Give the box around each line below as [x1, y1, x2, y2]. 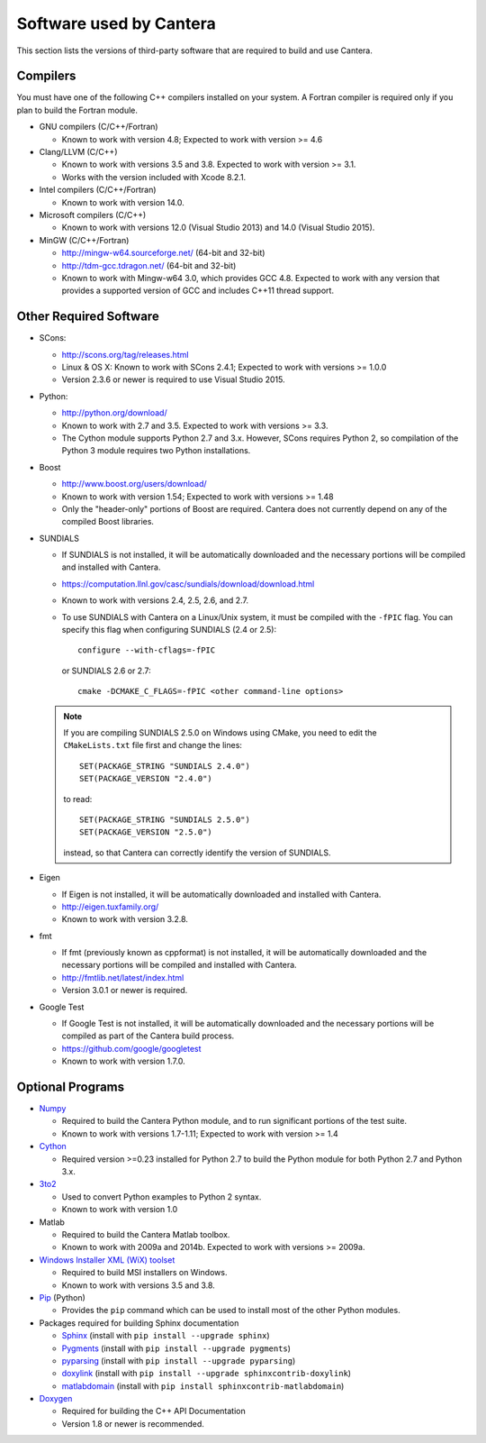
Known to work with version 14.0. [61, 196, 184, 207]
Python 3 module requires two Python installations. [61, 445, 251, 456]
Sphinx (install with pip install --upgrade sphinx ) [61, 1330, 270, 1341]
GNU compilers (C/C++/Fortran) [39, 122, 158, 132]
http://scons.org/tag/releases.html [61, 349, 189, 360]
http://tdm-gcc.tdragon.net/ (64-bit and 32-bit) [61, 260, 237, 270]
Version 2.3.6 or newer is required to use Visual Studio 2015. [61, 374, 285, 385]
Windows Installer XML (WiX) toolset [39, 1254, 175, 1265]
